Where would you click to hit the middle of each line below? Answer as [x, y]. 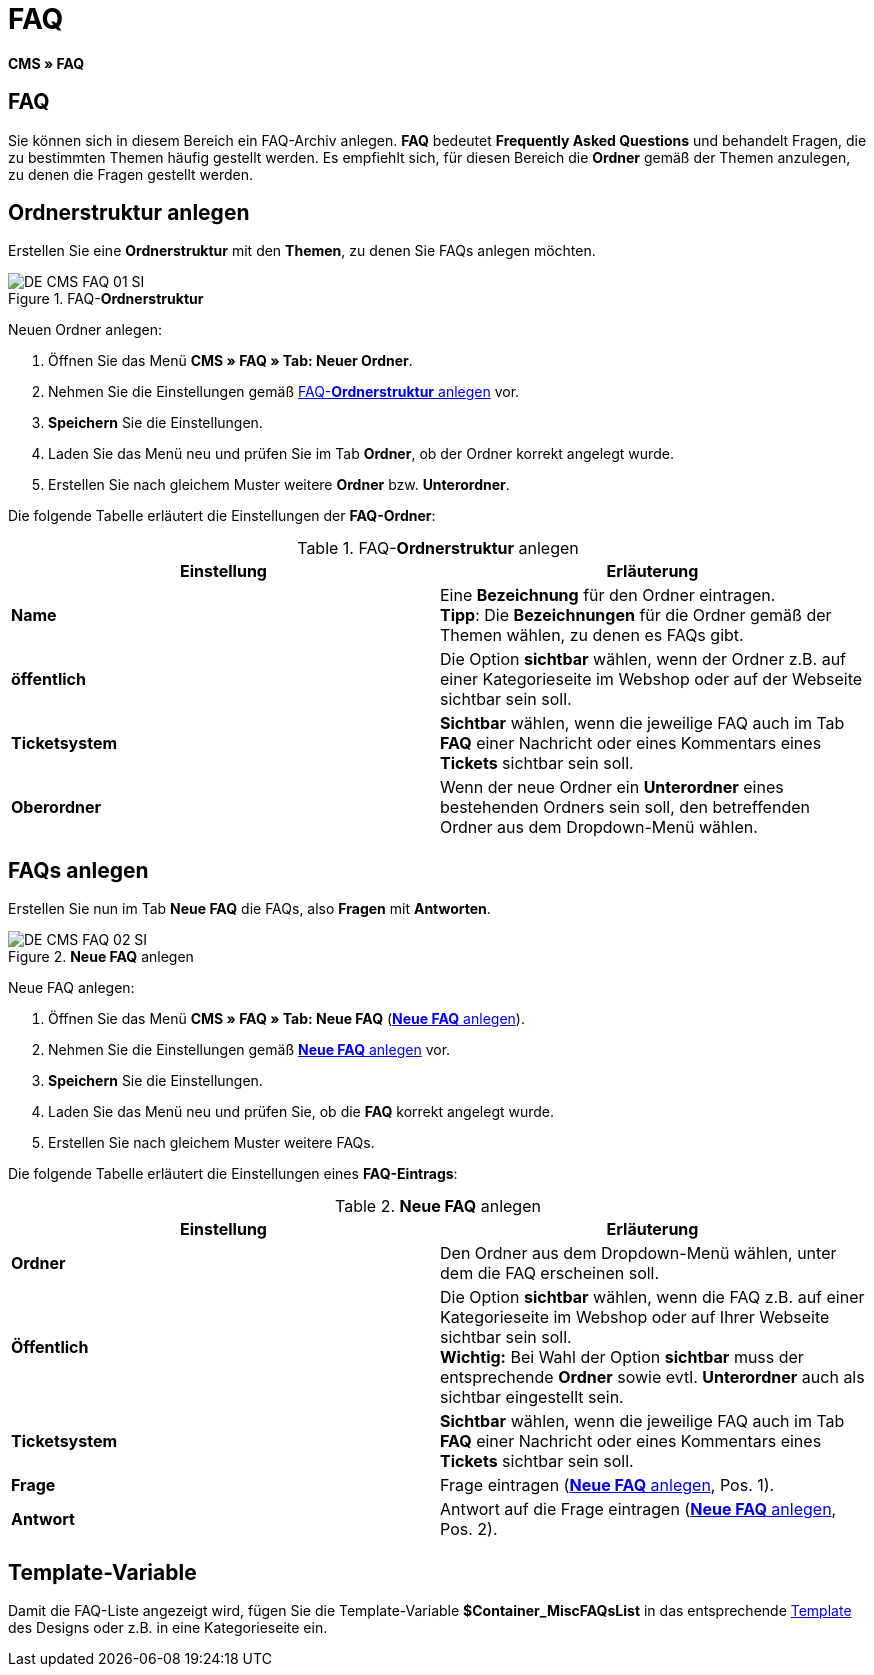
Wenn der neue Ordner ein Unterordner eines [612, 787]
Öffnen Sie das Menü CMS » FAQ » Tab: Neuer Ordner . [230, 361]
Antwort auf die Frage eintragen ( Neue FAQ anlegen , [638, 1509]
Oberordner [56, 807]
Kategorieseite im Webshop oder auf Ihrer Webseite [635, 1317]
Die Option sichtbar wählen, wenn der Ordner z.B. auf [643, 659]
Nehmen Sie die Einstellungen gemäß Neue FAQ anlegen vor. [249, 1050]
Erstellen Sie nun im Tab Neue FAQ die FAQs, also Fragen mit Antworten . [249, 909]
